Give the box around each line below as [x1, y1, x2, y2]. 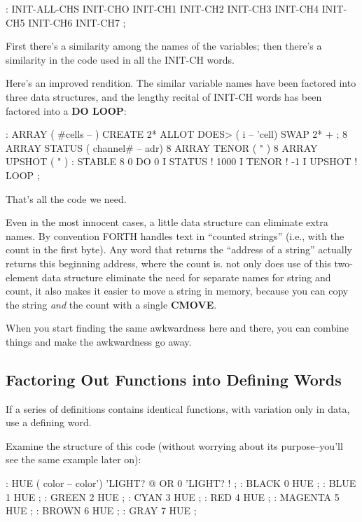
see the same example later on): [6, 452, 141, 467]
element [6, 269, 39, 284]
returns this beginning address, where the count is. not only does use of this [6, 255, 331, 270]
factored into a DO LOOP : [6, 103, 127, 118]
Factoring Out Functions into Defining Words [6, 368, 342, 390]
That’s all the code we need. [6, 191, 127, 206]
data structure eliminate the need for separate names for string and [41, 269, 331, 284]
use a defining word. [6, 415, 92, 430]
